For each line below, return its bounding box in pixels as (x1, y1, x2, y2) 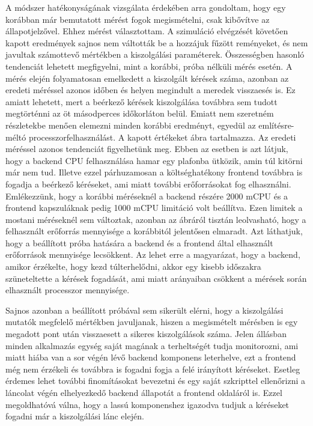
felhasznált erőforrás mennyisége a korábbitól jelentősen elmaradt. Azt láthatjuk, (5, 225, 303, 237)
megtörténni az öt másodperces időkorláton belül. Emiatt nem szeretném (5, 107, 274, 120)
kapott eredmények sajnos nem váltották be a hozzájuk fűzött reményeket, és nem (5, 36, 308, 49)
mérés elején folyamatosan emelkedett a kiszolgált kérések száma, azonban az (5, 72, 289, 84)
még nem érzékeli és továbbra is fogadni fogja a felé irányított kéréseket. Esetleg (5, 362, 300, 375)
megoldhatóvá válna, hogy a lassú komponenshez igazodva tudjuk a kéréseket (5, 398, 290, 410)
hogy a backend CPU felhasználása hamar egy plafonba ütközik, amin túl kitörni (5, 154, 303, 166)
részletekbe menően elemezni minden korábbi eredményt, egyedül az (5, 118, 256, 131)
